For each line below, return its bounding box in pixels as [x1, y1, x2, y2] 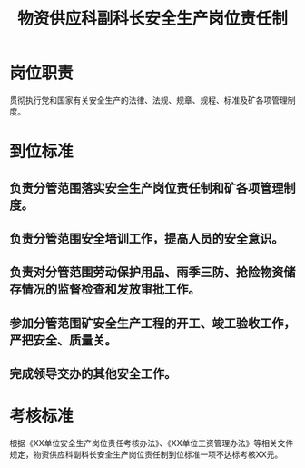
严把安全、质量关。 [9, 333, 117, 348]
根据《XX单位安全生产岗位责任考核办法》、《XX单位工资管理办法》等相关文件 [9, 438, 294, 449]
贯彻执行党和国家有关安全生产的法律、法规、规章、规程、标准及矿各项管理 [9, 95, 288, 105]
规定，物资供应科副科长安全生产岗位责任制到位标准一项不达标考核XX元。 [9, 449, 283, 460]
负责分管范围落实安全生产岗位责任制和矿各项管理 [9, 180, 284, 195]
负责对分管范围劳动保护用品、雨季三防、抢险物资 [9, 264, 284, 280]
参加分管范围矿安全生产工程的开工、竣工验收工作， [9, 315, 296, 331]
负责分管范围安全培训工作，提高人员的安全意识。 [9, 231, 284, 246]
